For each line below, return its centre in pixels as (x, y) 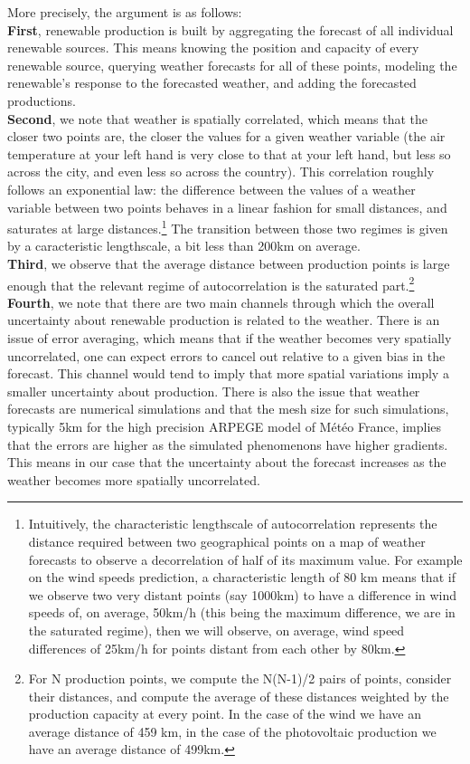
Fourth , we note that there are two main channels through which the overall (221, 302)
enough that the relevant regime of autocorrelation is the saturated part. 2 (211, 283)
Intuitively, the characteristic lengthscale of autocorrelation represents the (233, 524)
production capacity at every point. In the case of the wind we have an (225, 714)
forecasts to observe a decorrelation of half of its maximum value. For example (245, 559)
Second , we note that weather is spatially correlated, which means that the (218, 118)
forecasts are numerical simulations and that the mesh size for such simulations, (228, 409)
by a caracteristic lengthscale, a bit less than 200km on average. (184, 246)
